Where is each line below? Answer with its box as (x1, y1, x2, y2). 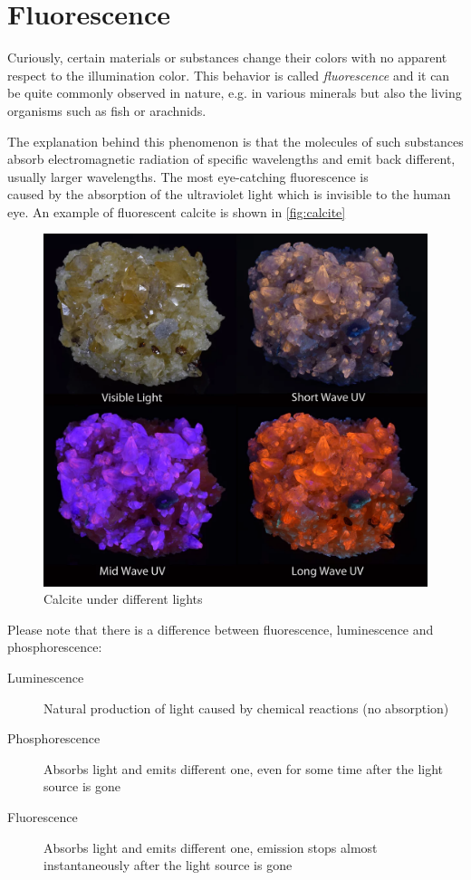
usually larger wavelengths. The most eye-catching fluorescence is (7, 167, 369, 186)
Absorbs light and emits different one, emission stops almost (43, 837, 378, 856)
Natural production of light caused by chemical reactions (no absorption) (43, 698, 449, 717)
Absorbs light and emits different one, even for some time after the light (43, 759, 444, 778)
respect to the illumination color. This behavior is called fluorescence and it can (7, 65, 450, 84)
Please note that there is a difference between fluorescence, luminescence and (7, 619, 434, 638)
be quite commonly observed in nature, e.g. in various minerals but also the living (7, 83, 462, 102)
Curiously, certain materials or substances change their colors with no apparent (7, 48, 447, 67)
